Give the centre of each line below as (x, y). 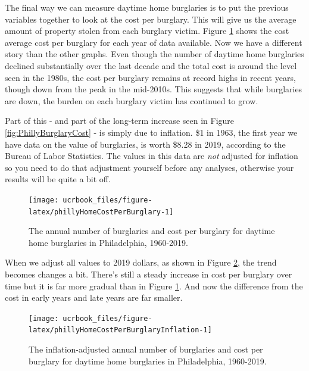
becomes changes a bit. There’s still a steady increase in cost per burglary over (149, 274)
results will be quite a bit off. (58, 179)
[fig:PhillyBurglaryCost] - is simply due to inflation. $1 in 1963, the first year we (151, 132)
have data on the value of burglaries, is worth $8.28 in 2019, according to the (145, 144)
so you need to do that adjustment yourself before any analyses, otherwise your (149, 167)
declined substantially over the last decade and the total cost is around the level (151, 65)
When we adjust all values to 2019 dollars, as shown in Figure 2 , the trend (141, 262)
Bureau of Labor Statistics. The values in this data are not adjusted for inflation (152, 156)
